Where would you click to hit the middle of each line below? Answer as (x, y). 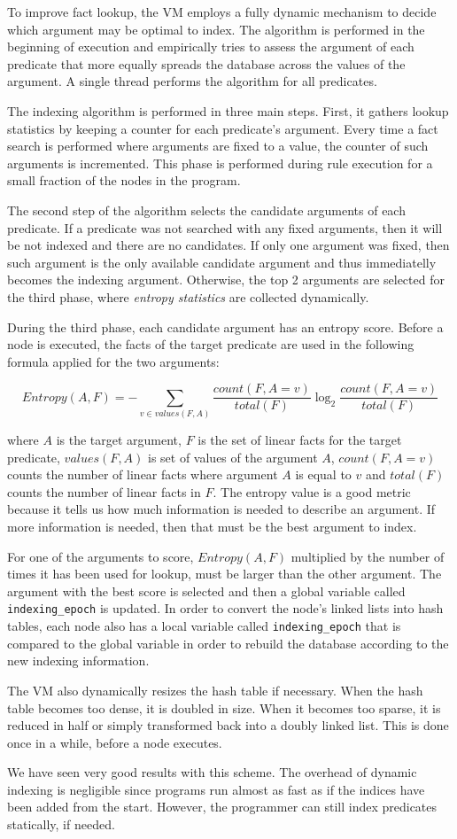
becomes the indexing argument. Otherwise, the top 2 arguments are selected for (226, 280)
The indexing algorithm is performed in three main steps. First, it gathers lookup (228, 110)
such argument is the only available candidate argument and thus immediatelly (222, 262)
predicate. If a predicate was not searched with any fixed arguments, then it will (225, 227)
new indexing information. (78, 660)
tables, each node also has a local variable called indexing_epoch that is (204, 626)
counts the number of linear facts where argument (143, 474)
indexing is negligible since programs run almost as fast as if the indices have (216, 789)
